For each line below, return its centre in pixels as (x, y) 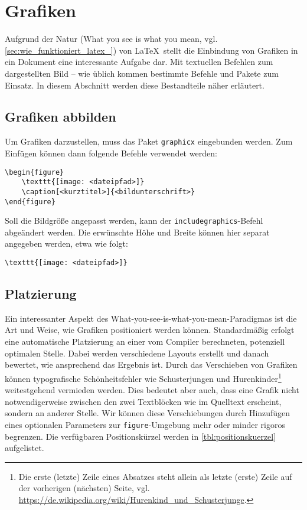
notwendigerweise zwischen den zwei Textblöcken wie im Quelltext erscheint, (143, 401)
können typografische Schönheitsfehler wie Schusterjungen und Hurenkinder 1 (143, 377)
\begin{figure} (35, 172)
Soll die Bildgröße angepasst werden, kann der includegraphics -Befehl (134, 220)
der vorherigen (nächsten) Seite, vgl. (84, 488)
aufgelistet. (25, 448)
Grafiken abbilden (61, 117)
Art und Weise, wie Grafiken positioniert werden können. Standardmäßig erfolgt (150, 330)
